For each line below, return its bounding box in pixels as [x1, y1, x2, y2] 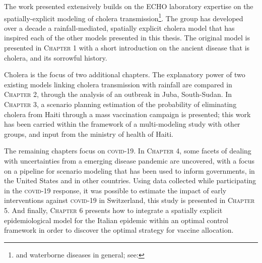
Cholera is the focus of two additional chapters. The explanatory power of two [4, 69, 245, 80]
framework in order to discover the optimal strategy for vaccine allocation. [4, 225, 234, 235]
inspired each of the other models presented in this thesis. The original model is [4, 32, 250, 43]
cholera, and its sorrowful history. [4, 52, 107, 63]
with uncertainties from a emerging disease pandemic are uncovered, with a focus [4, 155, 255, 166]
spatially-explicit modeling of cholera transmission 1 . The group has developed [4, 11, 243, 23]
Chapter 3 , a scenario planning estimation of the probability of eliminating [4, 99, 237, 109]
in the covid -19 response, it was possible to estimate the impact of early [4, 185, 227, 195]
